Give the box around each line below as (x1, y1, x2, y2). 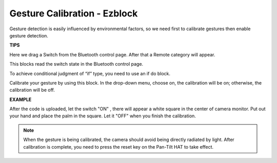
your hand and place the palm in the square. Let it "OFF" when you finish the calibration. (9, 113, 196, 119)
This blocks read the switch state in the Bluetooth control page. (9, 61, 144, 67)
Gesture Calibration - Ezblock (9, 8, 138, 19)
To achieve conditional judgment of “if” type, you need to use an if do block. (9, 70, 171, 76)
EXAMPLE (9, 96, 32, 103)
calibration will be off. (9, 87, 55, 93)
